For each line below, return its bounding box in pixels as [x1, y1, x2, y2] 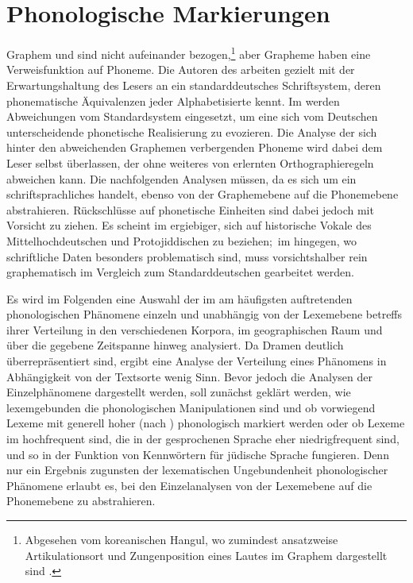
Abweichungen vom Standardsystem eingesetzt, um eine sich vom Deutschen [6, 108, 378, 125]
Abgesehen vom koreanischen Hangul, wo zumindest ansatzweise [25, 531, 338, 547]
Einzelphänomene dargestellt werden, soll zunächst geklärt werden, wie [6, 384, 351, 400]
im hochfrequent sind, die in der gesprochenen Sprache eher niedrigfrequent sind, [6, 430, 399, 447]
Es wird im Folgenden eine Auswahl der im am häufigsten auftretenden [6, 290, 353, 307]
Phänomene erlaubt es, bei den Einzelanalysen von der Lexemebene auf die [6, 477, 372, 493]
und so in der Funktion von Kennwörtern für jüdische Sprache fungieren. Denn [6, 446, 389, 462]
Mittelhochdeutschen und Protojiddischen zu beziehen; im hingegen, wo [6, 232, 357, 249]
